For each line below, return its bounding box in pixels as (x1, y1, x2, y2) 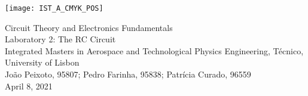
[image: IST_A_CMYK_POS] (5, 4, 103, 13)
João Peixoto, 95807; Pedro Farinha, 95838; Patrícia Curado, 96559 (5, 68, 251, 80)
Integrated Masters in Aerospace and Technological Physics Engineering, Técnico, (5, 44, 304, 57)
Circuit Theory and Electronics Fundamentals (5, 21, 173, 33)
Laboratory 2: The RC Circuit (5, 33, 116, 45)
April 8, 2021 (5, 79, 53, 92)
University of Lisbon (5, 56, 80, 69)
